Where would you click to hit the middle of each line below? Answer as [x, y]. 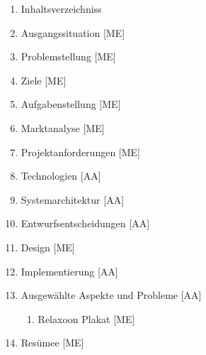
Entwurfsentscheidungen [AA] [85, 223]
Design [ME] [48, 247]
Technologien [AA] [61, 176]
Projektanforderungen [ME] [80, 152]
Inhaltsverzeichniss [61, 9]
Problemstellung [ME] [68, 56]
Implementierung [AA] [69, 271]
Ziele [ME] [44, 80]
